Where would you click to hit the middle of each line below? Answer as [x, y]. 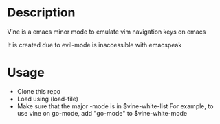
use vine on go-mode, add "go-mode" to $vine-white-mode [102, 113]
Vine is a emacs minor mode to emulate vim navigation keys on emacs [107, 32]
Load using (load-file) [48, 99]
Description [41, 13]
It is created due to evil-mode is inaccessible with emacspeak [95, 45]
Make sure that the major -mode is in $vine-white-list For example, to [115, 106]
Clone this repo [38, 91]
